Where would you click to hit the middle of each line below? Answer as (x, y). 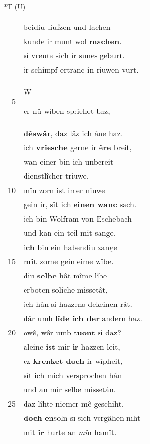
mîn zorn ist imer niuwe (64, 190)
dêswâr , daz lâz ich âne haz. (73, 133)
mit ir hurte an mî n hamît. (70, 432)
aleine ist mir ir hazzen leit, (72, 346)
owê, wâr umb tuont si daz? (72, 332)
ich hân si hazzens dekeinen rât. (78, 304)
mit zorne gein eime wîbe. (69, 261)
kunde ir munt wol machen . (73, 41)
